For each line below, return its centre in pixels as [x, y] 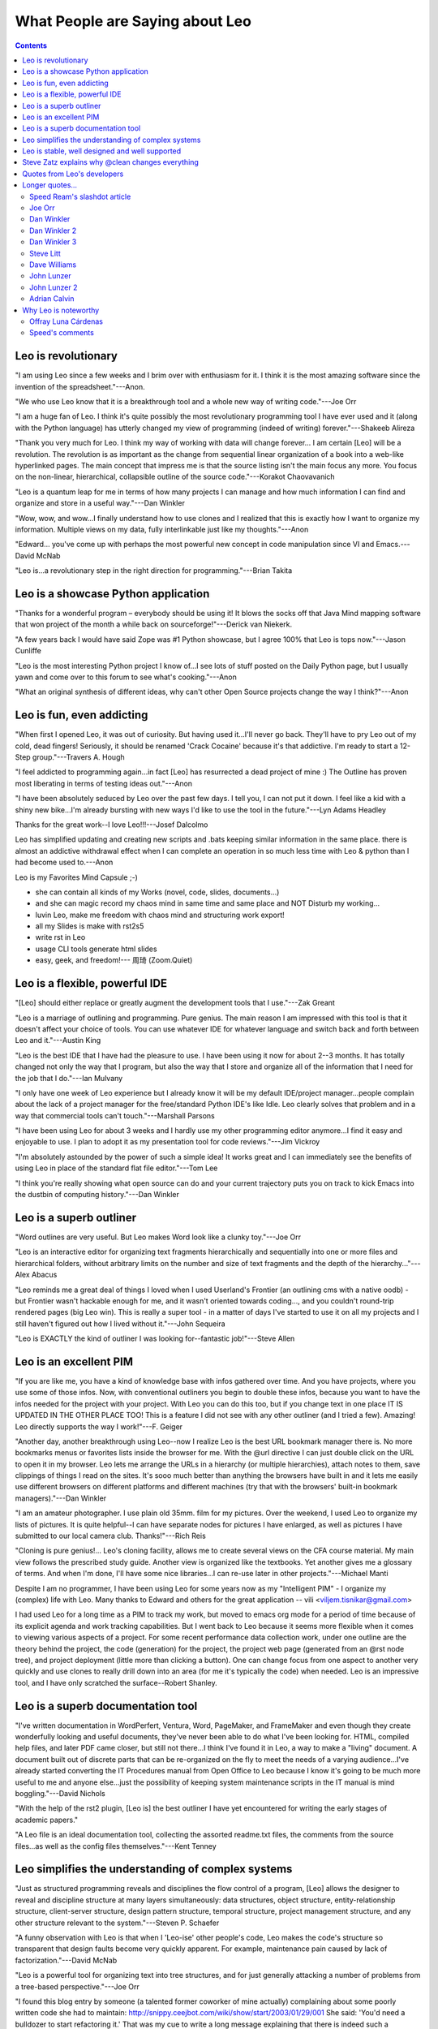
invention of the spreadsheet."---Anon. [80, 386]
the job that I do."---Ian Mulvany [69, 1078]
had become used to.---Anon [64, 862]
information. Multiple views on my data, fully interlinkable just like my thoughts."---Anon [162, 529]
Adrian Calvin [52, 299]
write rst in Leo [60, 937]
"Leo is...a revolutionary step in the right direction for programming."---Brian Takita [154, 571]
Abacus [44, 1275]
